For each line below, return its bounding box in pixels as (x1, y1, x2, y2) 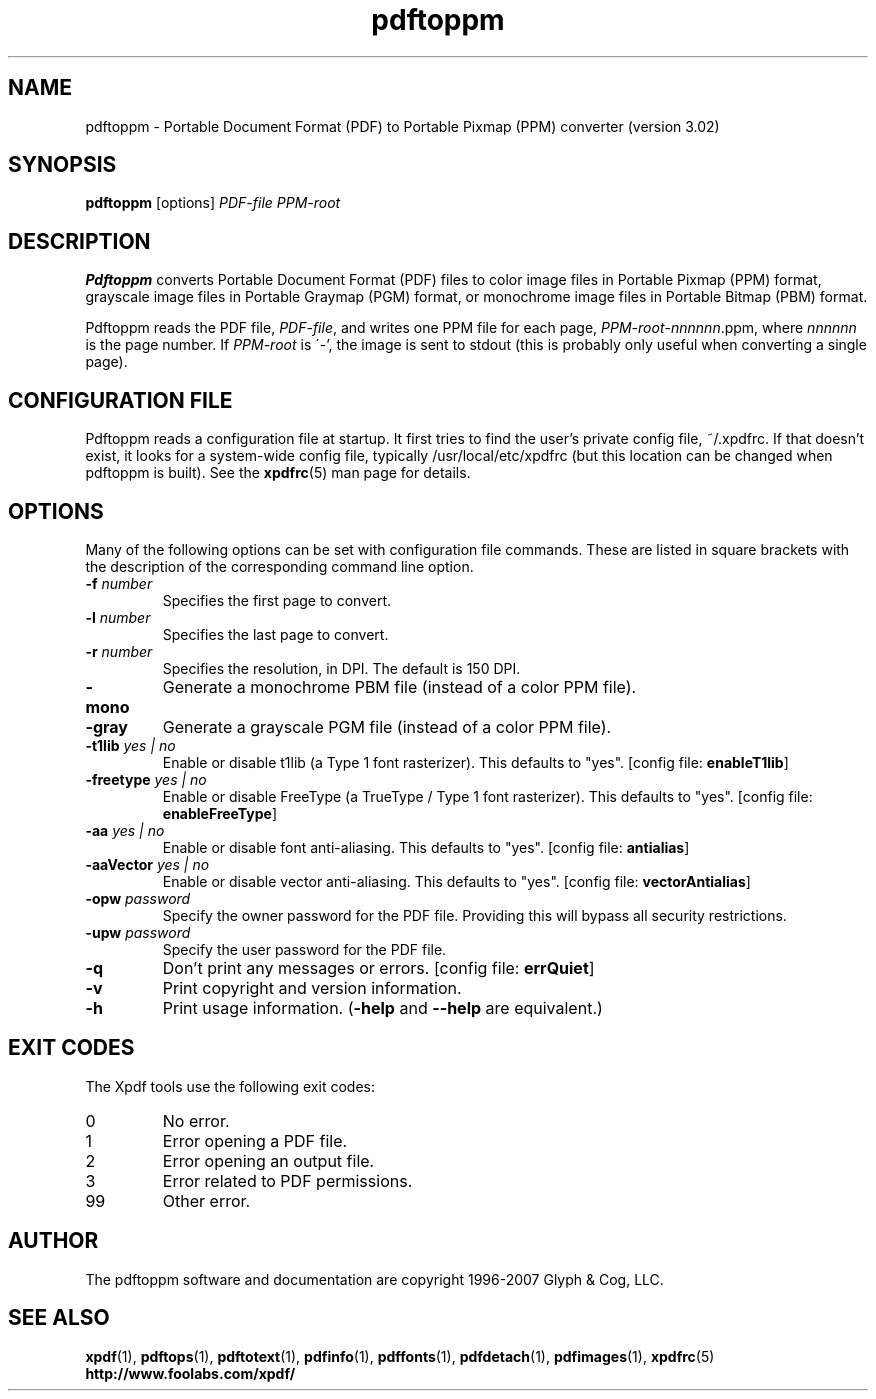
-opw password (85, 889, 191, 907)
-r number (85, 642, 153, 660)
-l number (85, 608, 151, 626)
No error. (162, 1110, 230, 1131)
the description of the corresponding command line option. (85, 557, 474, 575)
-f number (85, 574, 153, 592)
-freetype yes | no (85, 770, 207, 788)
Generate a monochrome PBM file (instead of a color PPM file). (162, 676, 637, 697)
